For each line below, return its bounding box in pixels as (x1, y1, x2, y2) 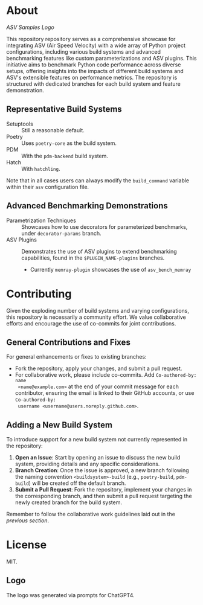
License (6, 538, 47, 552)
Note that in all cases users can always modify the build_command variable (6, 176, 190, 184)
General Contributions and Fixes (6, 337, 131, 347)
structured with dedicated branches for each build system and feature (6, 80, 181, 88)
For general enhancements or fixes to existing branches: (6, 353, 147, 360)
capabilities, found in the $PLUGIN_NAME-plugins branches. (21, 254, 165, 261)
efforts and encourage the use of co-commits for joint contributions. (6, 319, 176, 327)
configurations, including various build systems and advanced (6, 48, 161, 55)
